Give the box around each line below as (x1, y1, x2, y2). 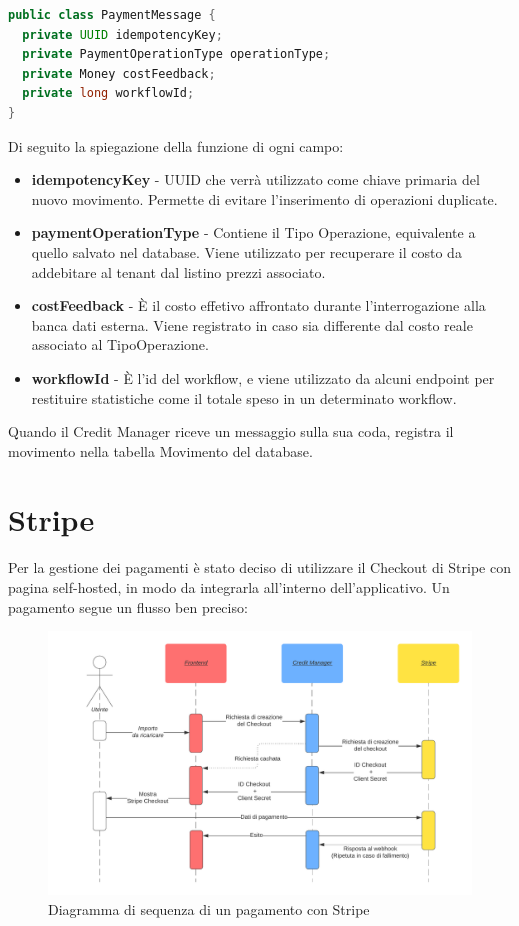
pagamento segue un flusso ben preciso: (8, 596, 248, 617)
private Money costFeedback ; (22, 66, 216, 81)
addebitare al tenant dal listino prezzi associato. (31, 261, 326, 282)
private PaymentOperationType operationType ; (22, 47, 331, 62)
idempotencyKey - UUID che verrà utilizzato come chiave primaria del (31, 169, 480, 190)
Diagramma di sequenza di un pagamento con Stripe (48, 898, 370, 919)
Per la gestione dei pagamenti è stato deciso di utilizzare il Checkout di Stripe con (8, 557, 511, 578)
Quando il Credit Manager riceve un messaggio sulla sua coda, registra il (8, 421, 454, 442)
